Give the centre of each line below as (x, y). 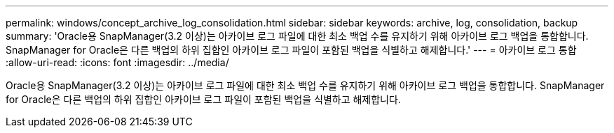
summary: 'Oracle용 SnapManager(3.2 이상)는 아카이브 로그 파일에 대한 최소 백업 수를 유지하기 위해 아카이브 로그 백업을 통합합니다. (297, 36)
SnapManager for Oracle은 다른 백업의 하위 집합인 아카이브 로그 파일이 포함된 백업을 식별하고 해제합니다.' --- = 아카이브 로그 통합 (291, 50)
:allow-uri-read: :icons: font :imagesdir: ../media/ (117, 62)
